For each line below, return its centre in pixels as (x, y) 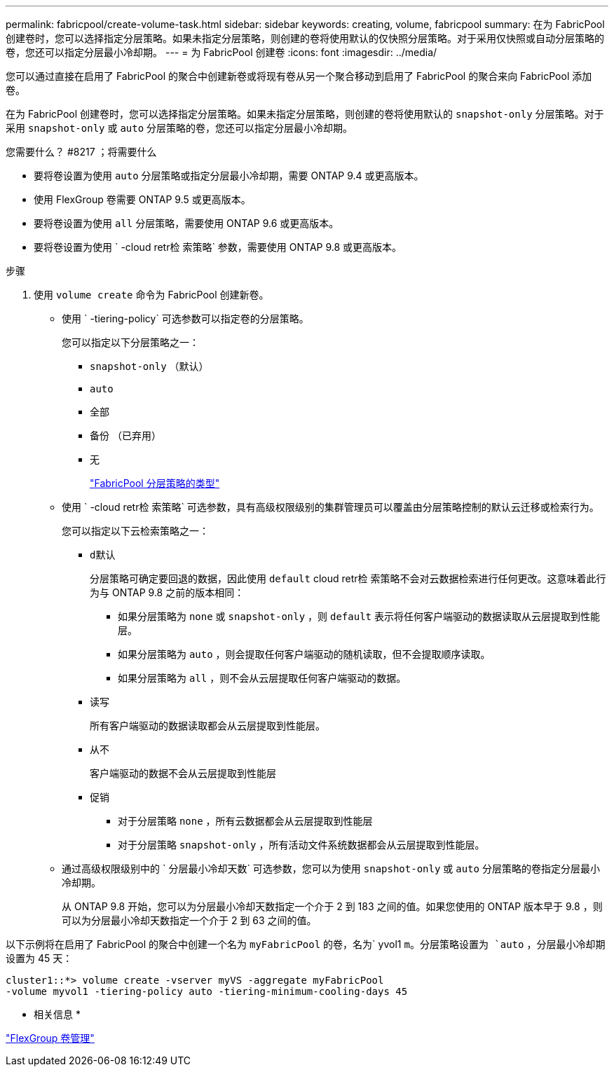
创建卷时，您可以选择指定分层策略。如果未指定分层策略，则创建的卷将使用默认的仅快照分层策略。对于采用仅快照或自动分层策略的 (305, 38)
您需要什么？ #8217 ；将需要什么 (81, 152)
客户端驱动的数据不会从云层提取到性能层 (183, 773)
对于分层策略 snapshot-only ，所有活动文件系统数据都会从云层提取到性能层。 (301, 845)
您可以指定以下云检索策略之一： (135, 531)
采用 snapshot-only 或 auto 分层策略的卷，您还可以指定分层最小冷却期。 (179, 128)
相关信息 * (57, 1014)
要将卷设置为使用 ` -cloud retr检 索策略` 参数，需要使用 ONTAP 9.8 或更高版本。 (218, 247)
